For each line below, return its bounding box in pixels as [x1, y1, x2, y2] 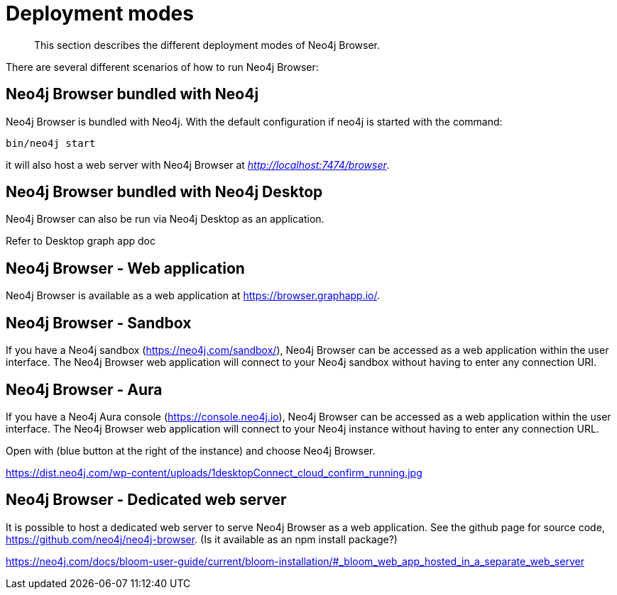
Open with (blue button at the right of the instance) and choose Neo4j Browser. [6, 444, 376, 457]
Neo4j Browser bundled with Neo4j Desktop [6, 183, 323, 201]
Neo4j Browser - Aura [6, 380, 163, 399]
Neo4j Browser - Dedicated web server [6, 491, 287, 509]
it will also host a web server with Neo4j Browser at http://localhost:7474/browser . [6, 158, 390, 171]
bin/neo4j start [6, 137, 96, 149]
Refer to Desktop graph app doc [6, 235, 155, 248]
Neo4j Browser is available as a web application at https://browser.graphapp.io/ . [6, 289, 381, 302]
